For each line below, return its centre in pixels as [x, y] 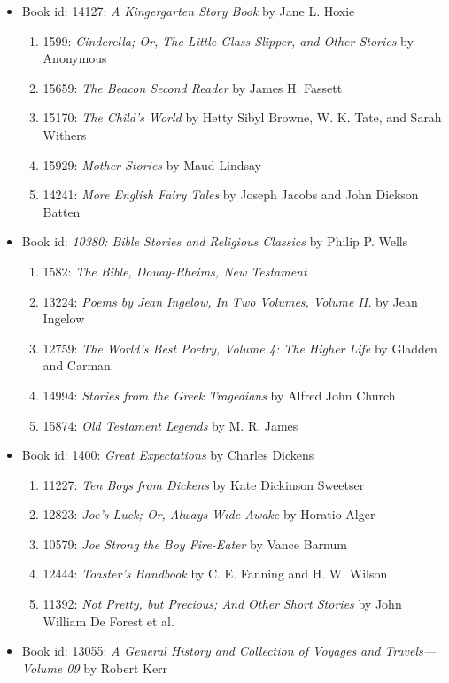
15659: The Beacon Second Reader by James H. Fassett [193, 87]
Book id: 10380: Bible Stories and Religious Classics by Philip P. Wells [215, 241]
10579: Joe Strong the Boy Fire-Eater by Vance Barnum [195, 543]
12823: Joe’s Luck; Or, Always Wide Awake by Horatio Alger [209, 514]
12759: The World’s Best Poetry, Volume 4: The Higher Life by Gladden [240, 348]
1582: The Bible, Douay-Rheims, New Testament [175, 271]
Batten [62, 211]
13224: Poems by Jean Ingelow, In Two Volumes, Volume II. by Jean [230, 301]
